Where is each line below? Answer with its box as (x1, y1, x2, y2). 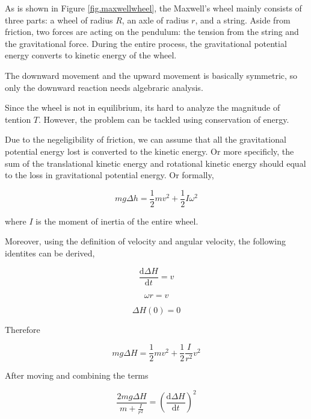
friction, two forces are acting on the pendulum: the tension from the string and (5, 25, 299, 38)
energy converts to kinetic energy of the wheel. (5, 49, 177, 61)
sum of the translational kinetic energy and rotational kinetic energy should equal (5, 157, 306, 169)
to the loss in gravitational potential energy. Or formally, (5, 169, 214, 181)
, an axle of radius (122, 13, 189, 26)
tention (5, 113, 31, 125)
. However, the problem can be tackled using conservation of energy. (38, 113, 289, 125)
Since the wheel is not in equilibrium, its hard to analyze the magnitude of (5, 101, 280, 114)
